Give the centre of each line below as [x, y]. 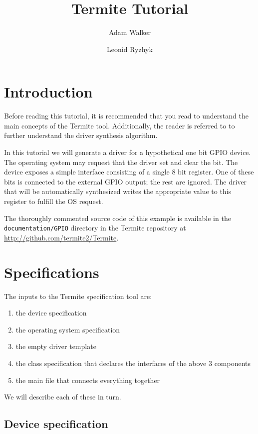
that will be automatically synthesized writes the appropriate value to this [118, 191]
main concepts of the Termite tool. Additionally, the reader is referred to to [120, 125]
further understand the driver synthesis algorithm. [81, 135]
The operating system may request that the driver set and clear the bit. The [121, 162]
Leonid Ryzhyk [130, 49]
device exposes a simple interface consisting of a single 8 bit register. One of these [129, 172]
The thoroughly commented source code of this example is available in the [118, 218]
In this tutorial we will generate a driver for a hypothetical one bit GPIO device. [128, 152]
